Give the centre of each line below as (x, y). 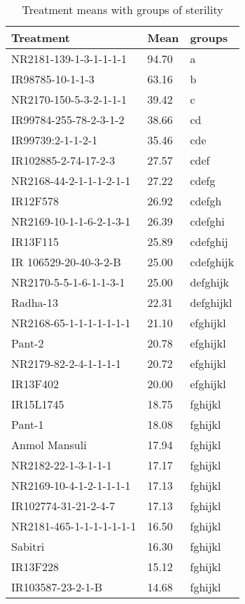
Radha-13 (35, 302)
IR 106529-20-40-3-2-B (66, 262)
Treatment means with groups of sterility (122, 9)
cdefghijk (212, 262)
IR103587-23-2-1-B (57, 587)
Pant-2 (28, 343)
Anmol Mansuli (49, 445)
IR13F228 (35, 567)
